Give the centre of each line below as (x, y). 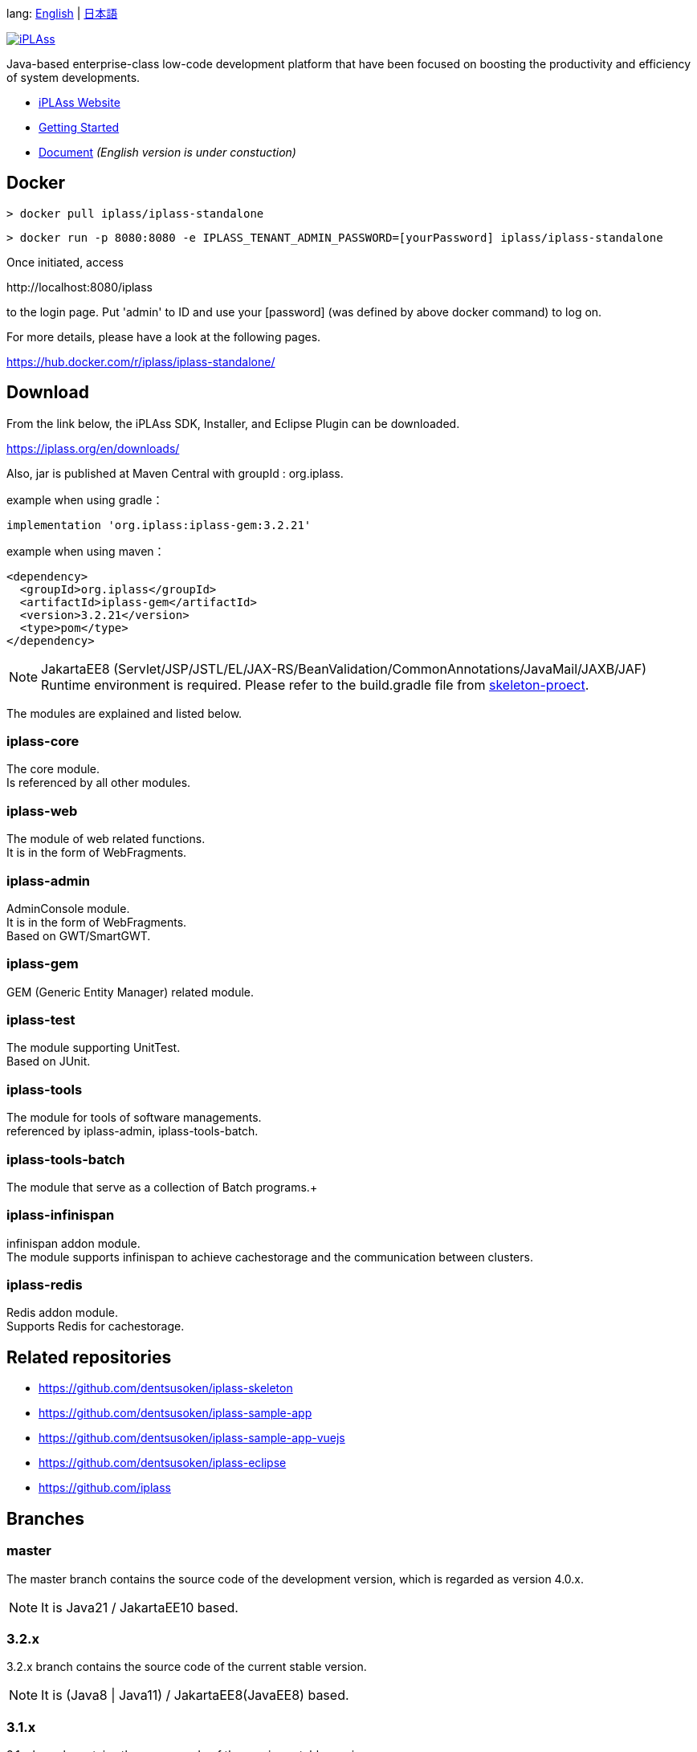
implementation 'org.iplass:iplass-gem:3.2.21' (159, 525)
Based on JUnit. (49, 1061)
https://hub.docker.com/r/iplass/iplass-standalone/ (141, 361)
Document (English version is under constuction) (167, 152)
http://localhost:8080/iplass (80, 287)
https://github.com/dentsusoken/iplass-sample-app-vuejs (192, 1438)
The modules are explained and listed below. (124, 713)
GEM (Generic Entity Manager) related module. (130, 992)
